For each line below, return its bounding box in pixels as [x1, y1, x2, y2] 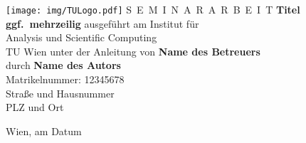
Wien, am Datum [6, 123, 82, 138]
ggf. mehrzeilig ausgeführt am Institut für [6, 16, 199, 31]
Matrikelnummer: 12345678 [6, 72, 125, 87]
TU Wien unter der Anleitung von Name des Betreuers [6, 43, 260, 58]
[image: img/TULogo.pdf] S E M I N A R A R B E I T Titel [6, 2, 300, 16]
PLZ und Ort [6, 100, 64, 115]
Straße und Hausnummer [6, 85, 115, 100]
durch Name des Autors [6, 58, 121, 73]
